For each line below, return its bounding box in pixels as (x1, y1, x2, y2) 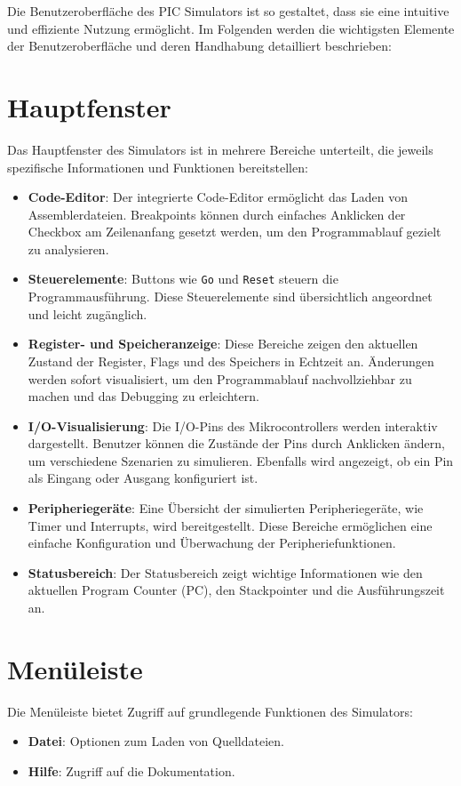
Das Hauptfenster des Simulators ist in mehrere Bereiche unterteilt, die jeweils (7, 140, 433, 158)
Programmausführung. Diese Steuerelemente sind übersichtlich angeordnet (28, 287, 433, 306)
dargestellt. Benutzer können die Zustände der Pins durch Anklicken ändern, (28, 434, 445, 453)
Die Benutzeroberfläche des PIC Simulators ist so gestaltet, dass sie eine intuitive (7, 2, 449, 20)
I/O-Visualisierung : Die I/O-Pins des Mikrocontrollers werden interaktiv (28, 416, 438, 435)
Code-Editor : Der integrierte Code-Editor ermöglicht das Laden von (28, 188, 408, 206)
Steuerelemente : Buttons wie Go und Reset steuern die (28, 269, 338, 288)
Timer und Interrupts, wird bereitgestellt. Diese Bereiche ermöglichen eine (28, 516, 433, 534)
